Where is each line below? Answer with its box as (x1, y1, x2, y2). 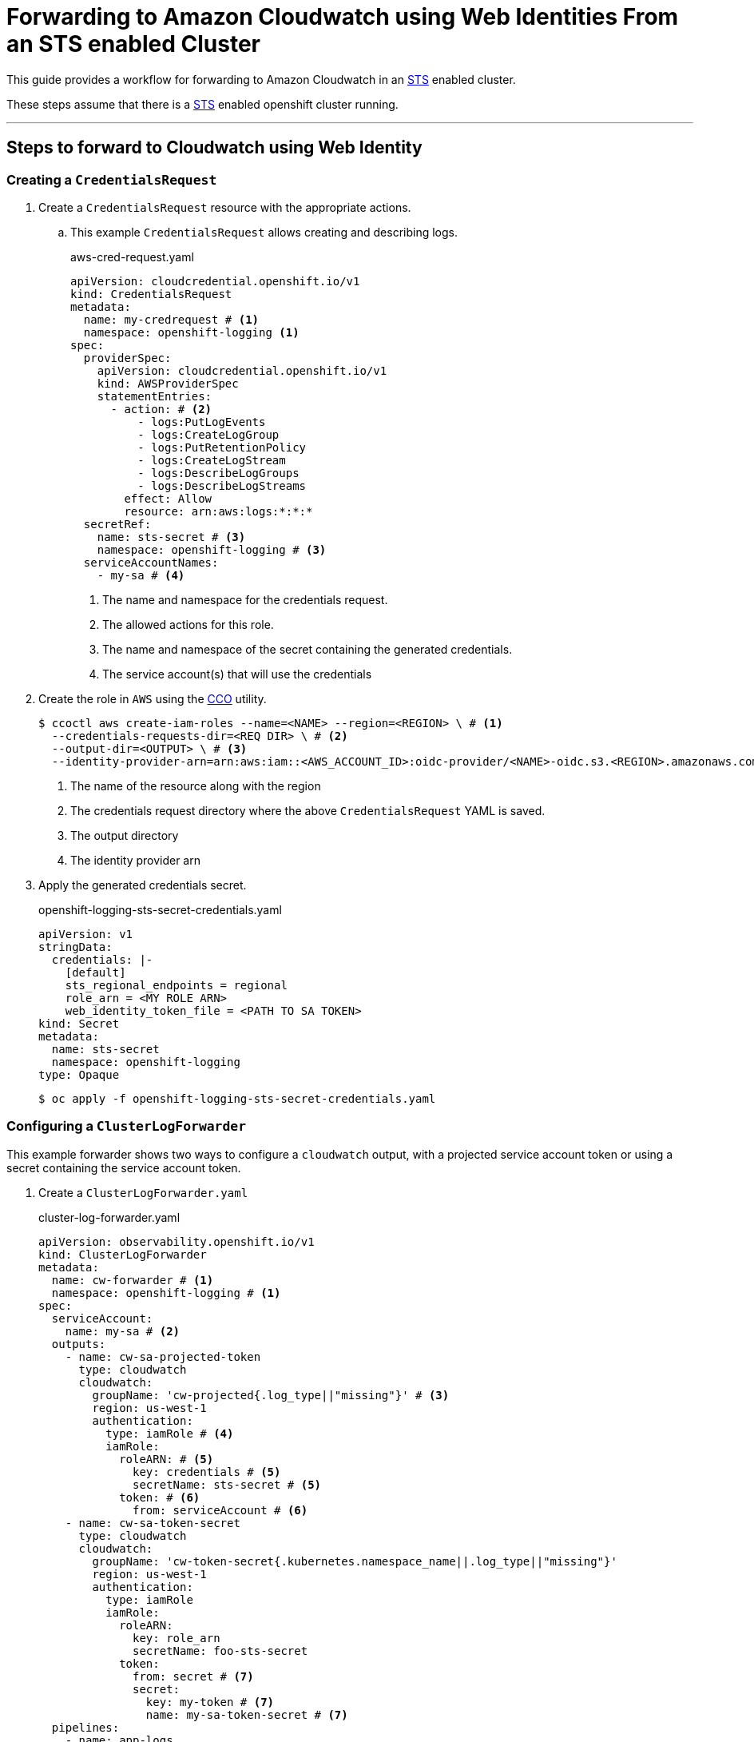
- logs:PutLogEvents (137, 415, 266, 428)
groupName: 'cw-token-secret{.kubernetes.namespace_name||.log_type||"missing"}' (92, 1554, 617, 1568)
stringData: (38, 940, 113, 953)
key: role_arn (133, 1631, 220, 1645)
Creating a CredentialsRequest (6, 171, 217, 188)
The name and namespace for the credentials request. (102, 592, 388, 607)
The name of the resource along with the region (70, 778, 321, 793)
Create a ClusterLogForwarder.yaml (38, 1185, 248, 1199)
